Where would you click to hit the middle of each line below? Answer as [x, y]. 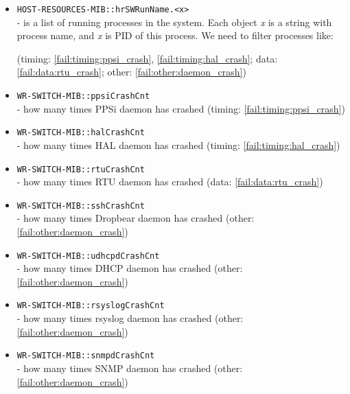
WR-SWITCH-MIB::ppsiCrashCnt [83, 96]
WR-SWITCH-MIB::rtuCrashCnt [81, 169]
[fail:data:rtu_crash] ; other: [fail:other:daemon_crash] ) [131, 72]
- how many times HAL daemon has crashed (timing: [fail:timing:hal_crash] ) [178, 144]
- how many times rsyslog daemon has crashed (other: [130, 318]
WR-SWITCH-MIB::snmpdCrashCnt [86, 356]
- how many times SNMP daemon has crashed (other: [130, 368]
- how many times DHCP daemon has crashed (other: [130, 268]
